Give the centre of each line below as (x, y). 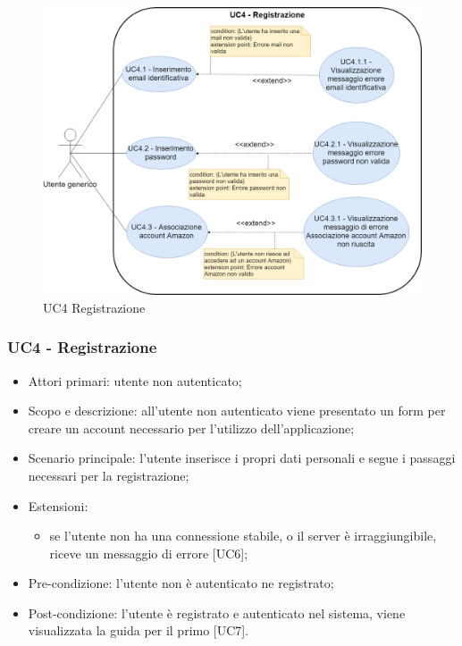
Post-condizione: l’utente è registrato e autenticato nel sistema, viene (217, 612)
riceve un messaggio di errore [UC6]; (149, 553)
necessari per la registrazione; (109, 475)
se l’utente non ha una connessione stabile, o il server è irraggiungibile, (243, 536)
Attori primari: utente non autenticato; (135, 380)
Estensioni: (58, 505)
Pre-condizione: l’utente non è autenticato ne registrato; (181, 583)
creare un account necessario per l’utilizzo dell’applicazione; (191, 428)
